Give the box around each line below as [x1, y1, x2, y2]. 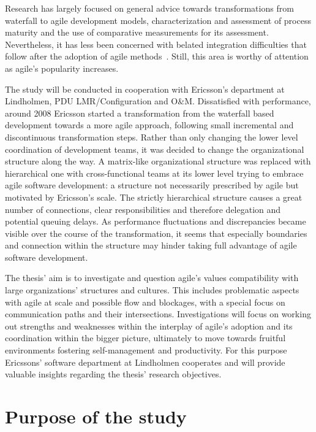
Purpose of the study [5, 404, 187, 428]
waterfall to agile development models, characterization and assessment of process [5, 13, 311, 26]
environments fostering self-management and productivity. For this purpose [5, 344, 287, 357]
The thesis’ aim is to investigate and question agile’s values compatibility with [5, 271, 299, 284]
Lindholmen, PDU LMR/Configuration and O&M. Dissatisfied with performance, [5, 94, 311, 107]
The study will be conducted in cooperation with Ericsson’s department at [5, 82, 285, 95]
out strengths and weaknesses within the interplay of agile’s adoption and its [5, 319, 293, 332]
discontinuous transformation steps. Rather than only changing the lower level [5, 130, 298, 143]
